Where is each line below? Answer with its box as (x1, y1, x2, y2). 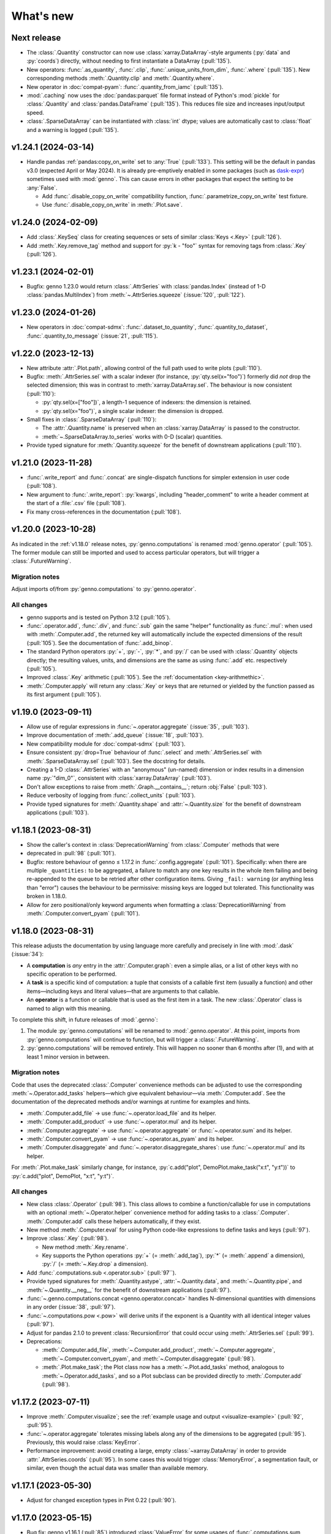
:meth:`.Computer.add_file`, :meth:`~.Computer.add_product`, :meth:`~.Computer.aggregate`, (42, 1346, 276, 1354)
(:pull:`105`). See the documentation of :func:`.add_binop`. (26, 639, 173, 647)
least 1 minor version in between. (26, 1053, 110, 1060)
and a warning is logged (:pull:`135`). (26, 126, 119, 133)
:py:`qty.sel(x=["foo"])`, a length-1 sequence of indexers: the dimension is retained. (42, 399, 251, 406)
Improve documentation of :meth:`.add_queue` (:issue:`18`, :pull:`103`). (26, 731, 204, 739)
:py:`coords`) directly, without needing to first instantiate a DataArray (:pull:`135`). (26, 57, 232, 64)
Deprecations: (26, 1338, 63, 1345)
